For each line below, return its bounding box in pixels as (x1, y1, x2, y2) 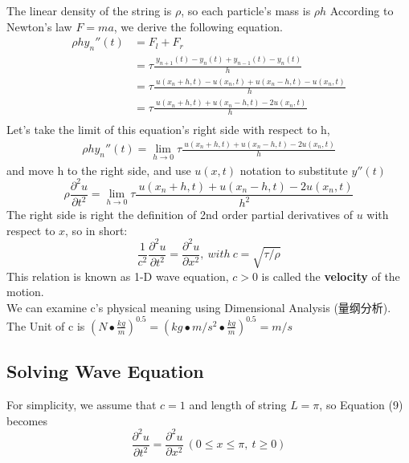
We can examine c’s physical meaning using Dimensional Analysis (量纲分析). (6, 299, 391, 315)
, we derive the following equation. (113, 18, 283, 35)
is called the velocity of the (261, 267, 400, 284)
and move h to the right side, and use (6, 161, 191, 178)
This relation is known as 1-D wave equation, (6, 267, 229, 284)
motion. (6, 283, 44, 300)
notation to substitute (239, 161, 348, 178)
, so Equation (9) (319, 396, 403, 413)
